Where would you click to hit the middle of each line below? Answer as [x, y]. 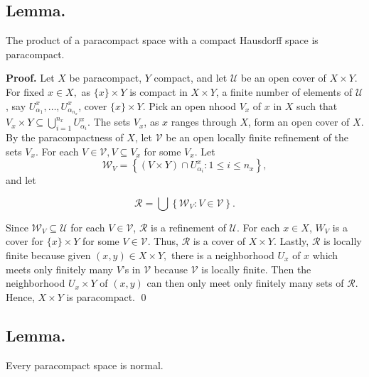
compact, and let [191, 78]
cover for [25, 241]
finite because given [48, 255]
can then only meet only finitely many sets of [245, 283]
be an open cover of [284, 78]
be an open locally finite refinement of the [257, 137]
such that [317, 105]
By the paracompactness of [65, 137]
